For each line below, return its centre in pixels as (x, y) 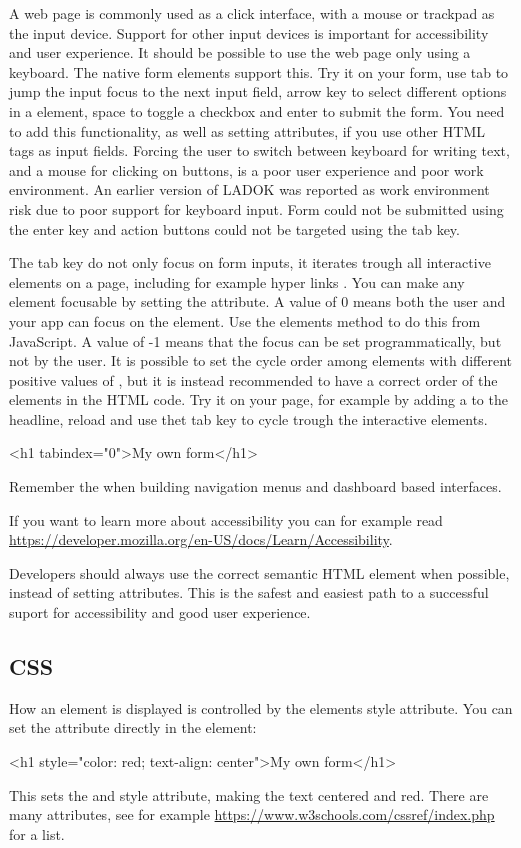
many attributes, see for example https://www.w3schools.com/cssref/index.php (252, 814)
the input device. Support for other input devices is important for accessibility (249, 32)
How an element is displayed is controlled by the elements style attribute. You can (261, 707)
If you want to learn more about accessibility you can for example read (226, 519)
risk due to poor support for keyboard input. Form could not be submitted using (256, 208)
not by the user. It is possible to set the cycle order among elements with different (260, 360)
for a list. (37, 833)
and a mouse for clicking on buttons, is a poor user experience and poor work (246, 169)
